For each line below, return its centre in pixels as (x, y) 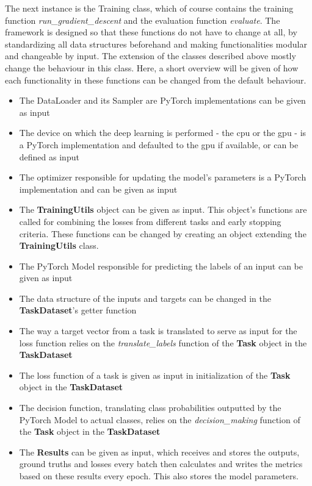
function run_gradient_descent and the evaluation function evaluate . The (143, 20)
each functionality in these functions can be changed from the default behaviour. (156, 80)
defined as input (49, 156)
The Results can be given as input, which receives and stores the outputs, (159, 452)
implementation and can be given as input (98, 189)
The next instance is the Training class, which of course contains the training (149, 8)
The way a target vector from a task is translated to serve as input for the (158, 331)
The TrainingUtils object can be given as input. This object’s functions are (163, 209)
